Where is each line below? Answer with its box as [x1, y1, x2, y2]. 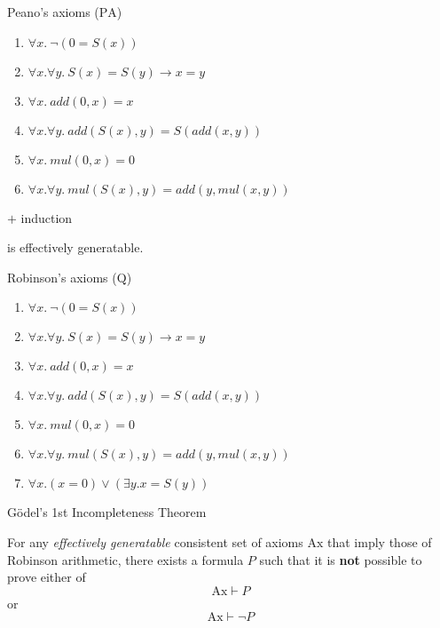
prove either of [7, 568, 86, 586]
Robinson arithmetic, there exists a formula [7, 550, 244, 568]
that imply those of [327, 532, 432, 551]
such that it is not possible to [259, 550, 422, 568]
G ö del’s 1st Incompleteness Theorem [7, 503, 207, 521]
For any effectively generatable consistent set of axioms [7, 532, 303, 551]
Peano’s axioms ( [7, 3, 99, 20]
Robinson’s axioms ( [7, 267, 117, 286]
